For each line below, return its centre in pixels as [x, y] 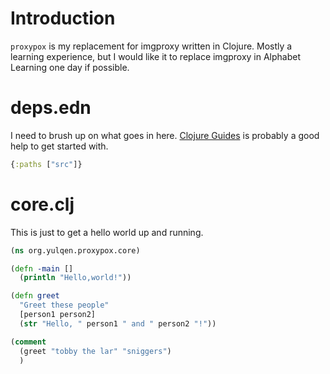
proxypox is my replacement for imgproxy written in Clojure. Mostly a [151, 46]
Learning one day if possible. [70, 67]
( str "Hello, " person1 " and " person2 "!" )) [118, 323]
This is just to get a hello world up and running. [107, 232]
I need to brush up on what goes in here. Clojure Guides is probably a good [165, 135]
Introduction [63, 18]
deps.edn [51, 108]
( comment [28, 342]
